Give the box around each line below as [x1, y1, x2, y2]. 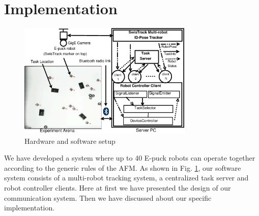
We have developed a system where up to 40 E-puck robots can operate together [4, 152, 255, 163]
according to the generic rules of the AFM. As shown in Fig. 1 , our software [4, 162, 241, 173]
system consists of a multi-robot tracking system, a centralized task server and [4, 172, 249, 183]
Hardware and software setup [24, 135, 116, 146]
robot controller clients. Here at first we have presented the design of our [4, 182, 231, 193]
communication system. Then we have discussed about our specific [4, 192, 212, 203]
